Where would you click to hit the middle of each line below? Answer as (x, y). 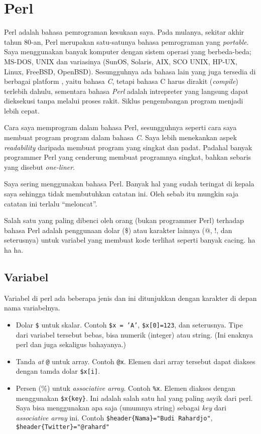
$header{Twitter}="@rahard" (62, 427)
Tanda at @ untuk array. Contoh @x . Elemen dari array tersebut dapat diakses (136, 361)
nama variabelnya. (32, 308)
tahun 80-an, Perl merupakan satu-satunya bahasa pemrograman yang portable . (126, 41)
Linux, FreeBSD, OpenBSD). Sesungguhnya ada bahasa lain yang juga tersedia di (130, 71)
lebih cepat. (22, 110)
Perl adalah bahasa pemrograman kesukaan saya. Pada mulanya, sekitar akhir (124, 32)
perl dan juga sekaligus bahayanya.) (71, 344)
